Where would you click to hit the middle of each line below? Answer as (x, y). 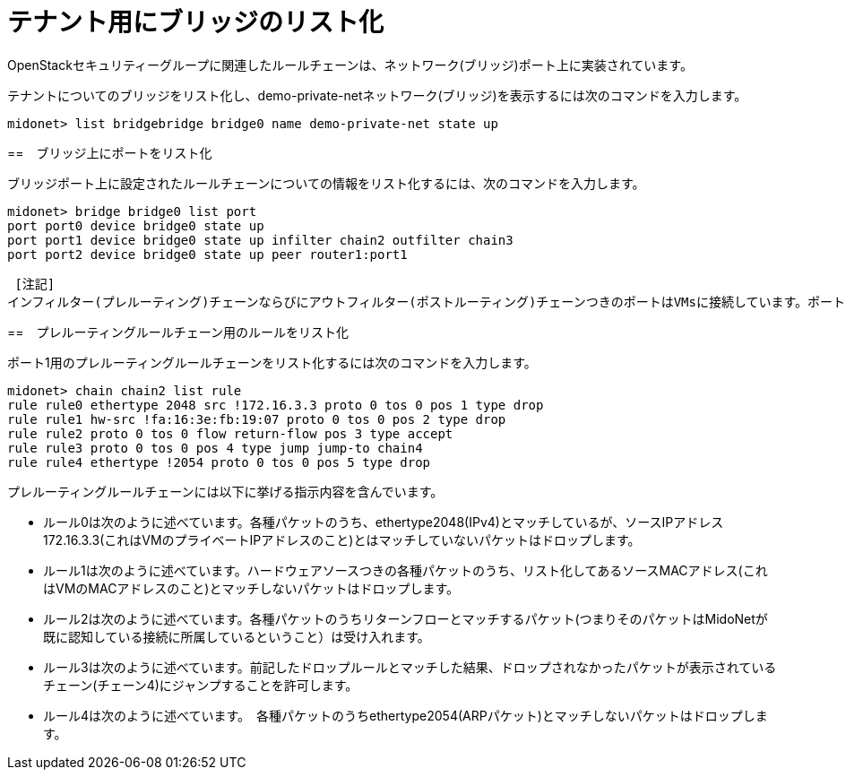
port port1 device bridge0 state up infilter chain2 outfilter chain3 (260, 240)
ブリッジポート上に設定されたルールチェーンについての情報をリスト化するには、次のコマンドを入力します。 (326, 183)
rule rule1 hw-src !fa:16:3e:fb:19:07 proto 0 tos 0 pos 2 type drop (257, 419)
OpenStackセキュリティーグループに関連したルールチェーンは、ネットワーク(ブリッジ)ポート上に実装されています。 (350, 65)
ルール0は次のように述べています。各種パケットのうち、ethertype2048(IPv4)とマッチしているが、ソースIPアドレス (384, 522)
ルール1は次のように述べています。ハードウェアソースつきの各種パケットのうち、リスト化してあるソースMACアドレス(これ (406, 570)
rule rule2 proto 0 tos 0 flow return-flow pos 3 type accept (230, 433)
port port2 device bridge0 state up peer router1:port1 (207, 254)
